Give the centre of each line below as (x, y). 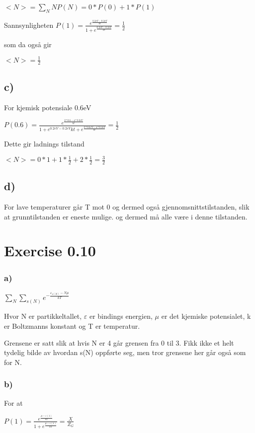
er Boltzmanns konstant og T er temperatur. (72, 326)
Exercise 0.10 (50, 251)
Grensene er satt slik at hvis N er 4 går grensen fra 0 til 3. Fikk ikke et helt (119, 342)
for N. (13, 362)
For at (13, 402)
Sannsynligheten (29, 25)
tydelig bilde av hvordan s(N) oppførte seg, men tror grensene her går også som (125, 352)
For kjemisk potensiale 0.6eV (48, 107)
